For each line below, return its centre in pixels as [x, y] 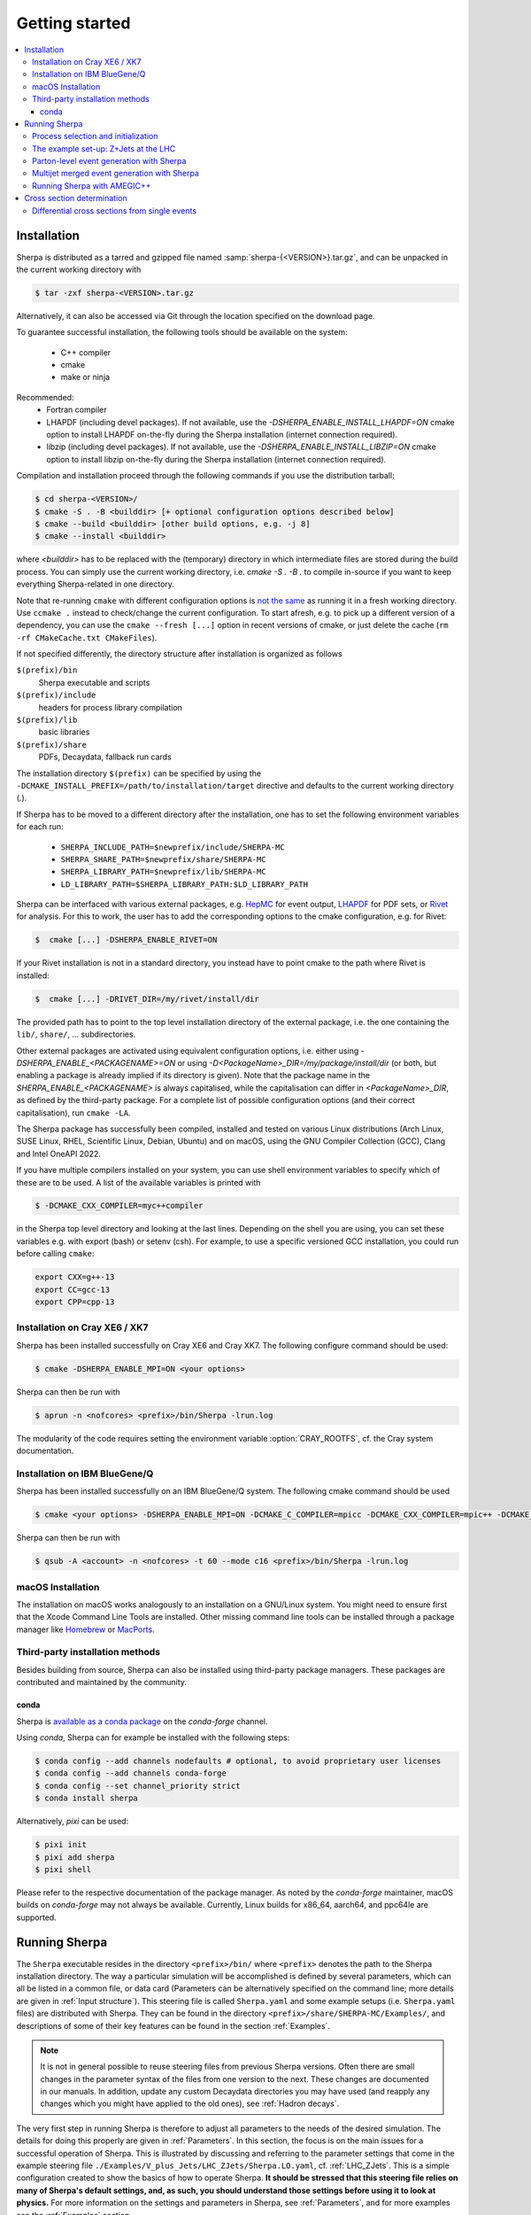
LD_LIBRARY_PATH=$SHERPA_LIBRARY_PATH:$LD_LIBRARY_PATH [185, 884]
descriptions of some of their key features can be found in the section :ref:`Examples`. [173, 2025]
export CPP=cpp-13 [75, 1302]
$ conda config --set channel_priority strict [138, 1786]
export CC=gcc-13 [73, 1290]
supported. [36, 1917]
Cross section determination [76, 198]
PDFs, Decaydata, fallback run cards [105, 757]
